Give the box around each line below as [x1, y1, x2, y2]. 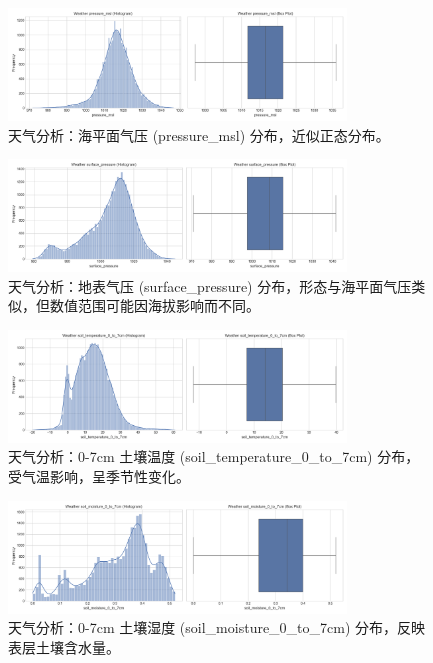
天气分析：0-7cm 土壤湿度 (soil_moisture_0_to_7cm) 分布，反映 [8, 617, 426, 638]
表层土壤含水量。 [8, 636, 120, 657]
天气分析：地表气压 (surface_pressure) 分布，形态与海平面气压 [8, 275, 412, 296]
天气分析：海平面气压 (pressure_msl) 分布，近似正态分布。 [8, 124, 390, 145]
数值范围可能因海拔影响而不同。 [49, 295, 260, 316]
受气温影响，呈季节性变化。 [8, 465, 190, 486]
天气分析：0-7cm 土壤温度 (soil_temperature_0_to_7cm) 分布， [8, 446, 420, 467]
